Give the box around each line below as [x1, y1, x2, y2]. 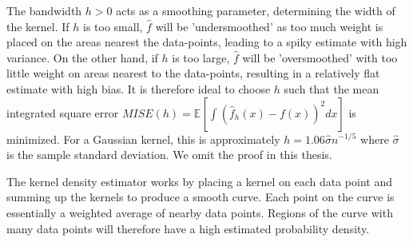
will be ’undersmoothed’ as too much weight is [155, 18, 383, 34]
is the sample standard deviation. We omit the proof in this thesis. [6, 146, 332, 163]
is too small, [83, 18, 143, 34]
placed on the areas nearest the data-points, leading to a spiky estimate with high [6, 34, 407, 50]
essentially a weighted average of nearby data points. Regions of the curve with [6, 204, 393, 220]
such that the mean [284, 80, 379, 97]
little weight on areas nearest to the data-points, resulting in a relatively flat [6, 65, 380, 81]
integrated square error [6, 104, 119, 121]
